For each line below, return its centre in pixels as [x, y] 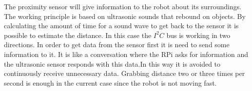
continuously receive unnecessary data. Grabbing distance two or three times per [125, 73]
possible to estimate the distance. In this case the [78, 35]
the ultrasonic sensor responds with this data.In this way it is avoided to [112, 64]
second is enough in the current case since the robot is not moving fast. [110, 82]
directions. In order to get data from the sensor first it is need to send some [117, 45]
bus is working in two [198, 35]
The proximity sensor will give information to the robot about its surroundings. [123, 6]
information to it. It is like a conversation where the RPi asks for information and [126, 54]
